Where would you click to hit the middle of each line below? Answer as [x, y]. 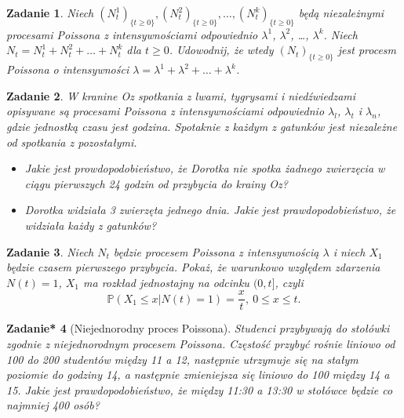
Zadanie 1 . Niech [50, 13]
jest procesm [367, 50]
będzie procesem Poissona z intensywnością [216, 251]
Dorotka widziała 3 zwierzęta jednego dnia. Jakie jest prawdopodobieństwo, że [210, 210]
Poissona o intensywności [68, 69]
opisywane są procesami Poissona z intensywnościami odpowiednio [166, 111]
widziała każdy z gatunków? [91, 225]
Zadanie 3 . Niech [50, 251]
